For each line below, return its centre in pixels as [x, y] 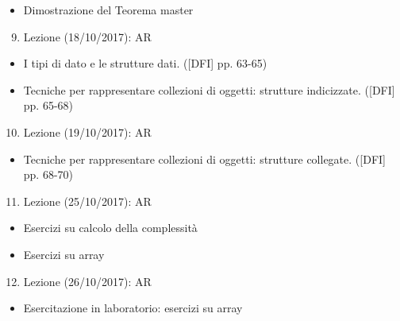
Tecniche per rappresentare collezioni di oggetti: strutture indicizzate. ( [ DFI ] [209, 89]
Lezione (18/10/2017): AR [87, 36]
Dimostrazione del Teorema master [108, 10]
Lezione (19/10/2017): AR [87, 131]
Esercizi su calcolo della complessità [110, 228]
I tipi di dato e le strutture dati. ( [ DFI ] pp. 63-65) [145, 63]
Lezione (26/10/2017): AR [87, 281]
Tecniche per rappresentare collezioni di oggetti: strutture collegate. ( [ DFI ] [204, 159]
